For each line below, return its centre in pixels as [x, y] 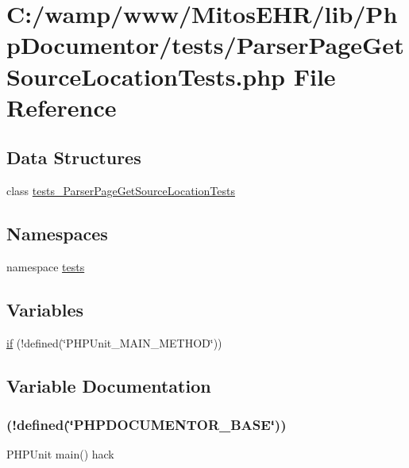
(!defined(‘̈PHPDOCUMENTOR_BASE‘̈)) [147, 425]
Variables [45, 309]
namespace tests [46, 266]
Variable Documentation [109, 385]
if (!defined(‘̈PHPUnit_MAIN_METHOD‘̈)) [114, 342]
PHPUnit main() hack [60, 454]
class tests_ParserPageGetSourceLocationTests [121, 191]
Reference [62, 107]
